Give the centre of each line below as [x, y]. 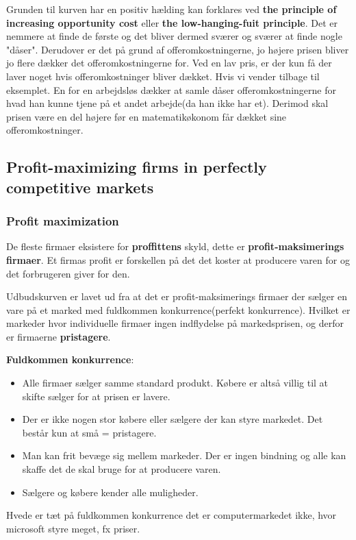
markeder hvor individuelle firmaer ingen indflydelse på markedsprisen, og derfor [175, 323]
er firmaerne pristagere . [59, 336]
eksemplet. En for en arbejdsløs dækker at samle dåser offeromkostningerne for [171, 89]
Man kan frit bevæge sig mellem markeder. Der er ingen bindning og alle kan [184, 455]
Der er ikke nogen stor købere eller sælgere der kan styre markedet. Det [173, 419]
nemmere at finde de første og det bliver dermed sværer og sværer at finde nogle [174, 36]
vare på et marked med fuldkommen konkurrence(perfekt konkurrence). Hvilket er [178, 309]
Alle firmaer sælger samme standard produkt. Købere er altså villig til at [175, 383]
